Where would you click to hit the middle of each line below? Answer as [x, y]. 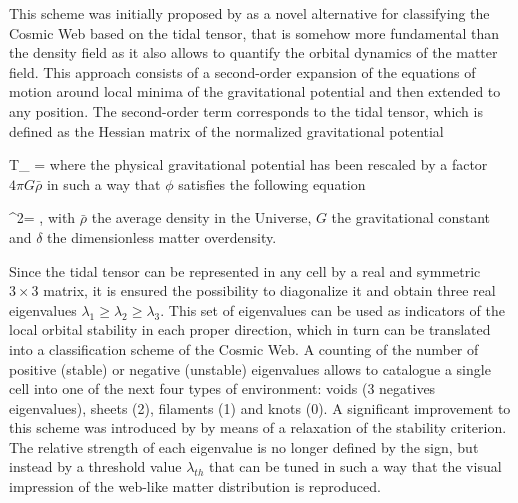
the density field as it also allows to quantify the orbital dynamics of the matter [253, 52]
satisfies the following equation [272, 183]
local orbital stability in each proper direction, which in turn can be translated [250, 329]
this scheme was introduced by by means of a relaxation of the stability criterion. [258, 427]
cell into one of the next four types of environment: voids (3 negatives [222, 388]
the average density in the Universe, [201, 217]
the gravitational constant [411, 217]
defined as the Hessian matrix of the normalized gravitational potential [226, 130]
